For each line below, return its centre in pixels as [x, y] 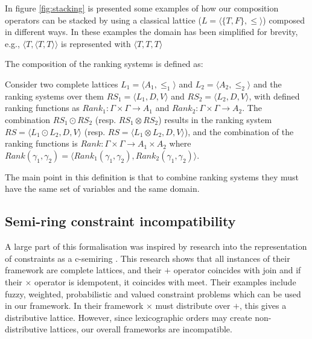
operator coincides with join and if [237, 270]
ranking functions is [41, 143]
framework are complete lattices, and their [83, 270]
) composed [284, 20]
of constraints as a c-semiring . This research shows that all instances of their [148, 258]
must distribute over [193, 306]
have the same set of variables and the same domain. [102, 189]
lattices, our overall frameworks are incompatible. [141, 329]
